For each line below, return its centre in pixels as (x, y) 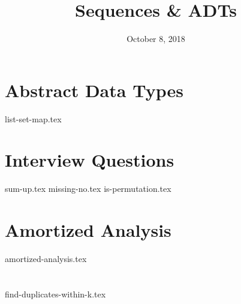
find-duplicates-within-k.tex (55, 294)
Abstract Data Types (94, 90)
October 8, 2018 (156, 39)
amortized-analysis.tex (46, 259)
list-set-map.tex (33, 118)
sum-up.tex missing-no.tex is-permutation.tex (88, 189)
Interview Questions (90, 160)
